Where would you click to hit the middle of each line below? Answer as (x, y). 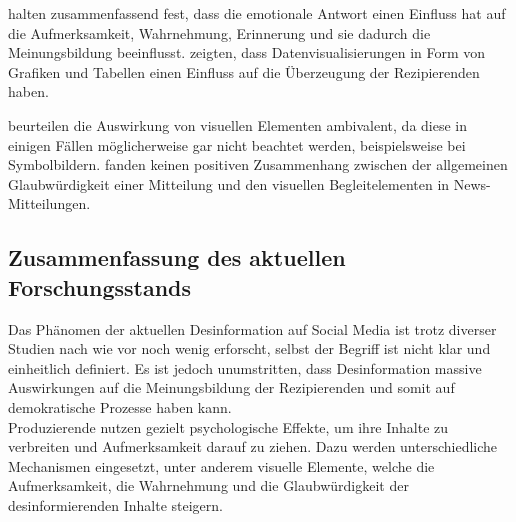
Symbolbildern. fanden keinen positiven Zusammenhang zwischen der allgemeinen (258, 164)
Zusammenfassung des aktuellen (177, 257)
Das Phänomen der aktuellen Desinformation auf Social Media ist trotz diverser (252, 328)
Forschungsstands (100, 286)
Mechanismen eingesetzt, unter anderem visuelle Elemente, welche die (221, 465)
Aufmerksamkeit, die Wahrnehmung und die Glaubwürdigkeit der (208, 485)
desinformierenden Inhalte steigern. (115, 504)
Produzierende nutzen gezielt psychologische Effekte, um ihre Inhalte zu (228, 426)
